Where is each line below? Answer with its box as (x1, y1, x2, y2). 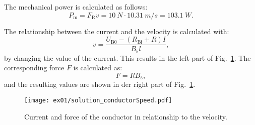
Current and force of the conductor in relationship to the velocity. (24, 111, 227, 121)
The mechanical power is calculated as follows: (4, 2, 148, 12)
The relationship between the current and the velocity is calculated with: (4, 26, 229, 36)
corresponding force (4, 62, 65, 73)
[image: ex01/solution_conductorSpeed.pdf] (24, 96, 172, 104)
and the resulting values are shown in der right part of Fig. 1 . (4, 79, 196, 89)
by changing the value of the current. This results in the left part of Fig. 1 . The (4, 52, 251, 63)
